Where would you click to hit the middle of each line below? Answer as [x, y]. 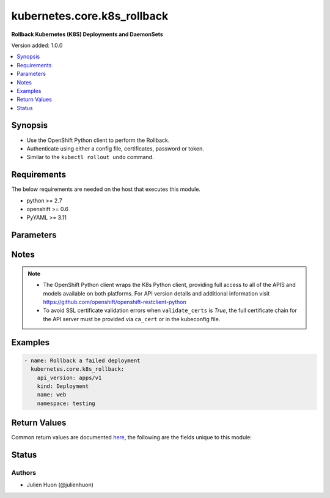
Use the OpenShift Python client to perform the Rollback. [98, 140]
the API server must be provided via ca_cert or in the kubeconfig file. [132, 319]
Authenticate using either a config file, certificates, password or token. [115, 148]
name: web [52, 395]
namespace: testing [66, 403]
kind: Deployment [63, 386]
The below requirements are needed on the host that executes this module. [106, 189]
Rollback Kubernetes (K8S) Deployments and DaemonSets [87, 34]
